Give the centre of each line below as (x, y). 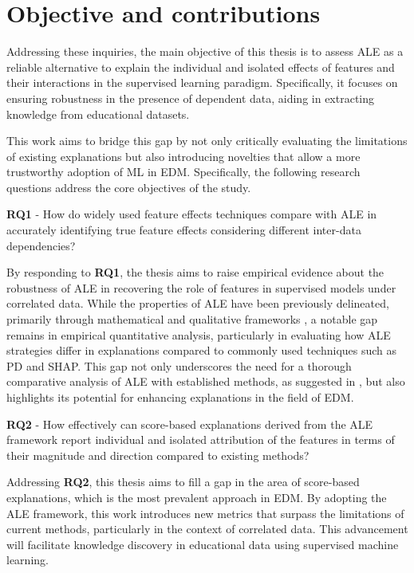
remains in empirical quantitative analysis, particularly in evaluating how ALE (199, 334)
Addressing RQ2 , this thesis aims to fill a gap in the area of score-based (183, 482)
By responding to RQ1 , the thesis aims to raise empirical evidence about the (195, 272)
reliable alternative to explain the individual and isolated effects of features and (201, 67)
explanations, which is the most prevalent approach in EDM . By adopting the (197, 497)
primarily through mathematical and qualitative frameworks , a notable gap (192, 319)
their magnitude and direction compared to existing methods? (158, 455)
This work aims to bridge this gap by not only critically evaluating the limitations (207, 141)
